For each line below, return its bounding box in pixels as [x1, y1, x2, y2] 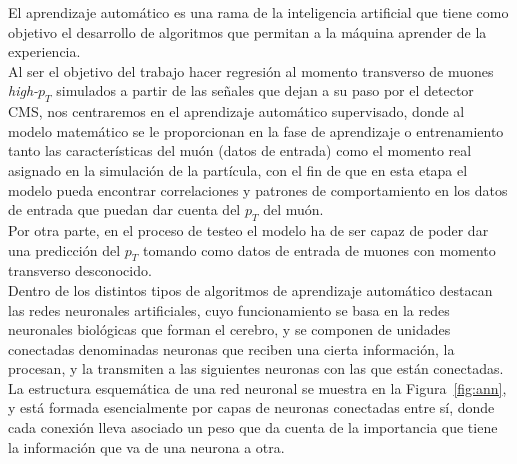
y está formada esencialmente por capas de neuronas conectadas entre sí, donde [8, 397, 495, 418]
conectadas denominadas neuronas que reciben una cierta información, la [8, 338, 455, 359]
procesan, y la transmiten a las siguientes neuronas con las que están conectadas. [8, 358, 504, 379]
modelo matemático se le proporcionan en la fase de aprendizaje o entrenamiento [8, 120, 504, 141]
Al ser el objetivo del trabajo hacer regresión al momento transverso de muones [8, 60, 494, 81]
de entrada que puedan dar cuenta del [8, 199, 241, 220]
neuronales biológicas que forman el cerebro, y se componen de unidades [8, 319, 451, 340]
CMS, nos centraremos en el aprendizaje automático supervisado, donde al [8, 101, 465, 122]
